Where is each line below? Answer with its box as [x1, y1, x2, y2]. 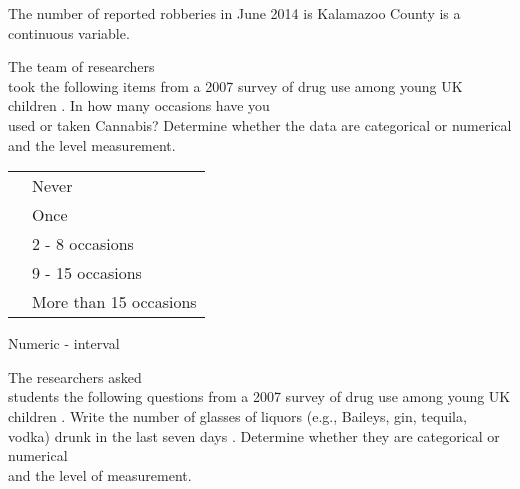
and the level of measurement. [8, 464, 192, 485]
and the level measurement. [8, 134, 176, 155]
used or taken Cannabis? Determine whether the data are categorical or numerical [8, 114, 512, 135]
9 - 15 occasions [32, 261, 142, 285]
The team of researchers [8, 56, 155, 77]
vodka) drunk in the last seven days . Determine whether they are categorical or [8, 425, 500, 446]
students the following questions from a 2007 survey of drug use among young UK [8, 386, 511, 407]
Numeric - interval [8, 333, 120, 354]
